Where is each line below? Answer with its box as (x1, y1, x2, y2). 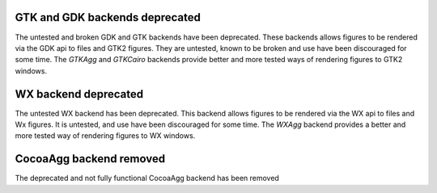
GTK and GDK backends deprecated (15, 10, 202, 24)
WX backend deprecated (15, 87, 144, 101)
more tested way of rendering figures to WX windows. (15, 131, 196, 141)
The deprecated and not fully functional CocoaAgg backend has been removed (15, 174, 279, 183)
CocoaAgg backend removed (15, 152, 166, 166)
